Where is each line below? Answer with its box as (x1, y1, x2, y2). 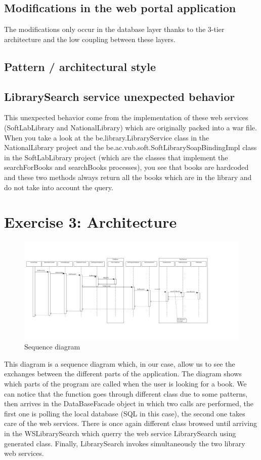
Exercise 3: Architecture (4, 211, 177, 232)
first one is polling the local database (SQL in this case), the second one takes (4, 408, 245, 418)
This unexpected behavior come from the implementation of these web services (4, 112, 248, 123)
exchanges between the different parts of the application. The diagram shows (4, 368, 242, 379)
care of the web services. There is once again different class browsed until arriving (4, 418, 257, 429)
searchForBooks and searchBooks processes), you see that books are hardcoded (4, 162, 249, 172)
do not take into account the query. (4, 182, 113, 192)
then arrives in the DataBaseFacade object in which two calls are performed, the (4, 398, 253, 409)
